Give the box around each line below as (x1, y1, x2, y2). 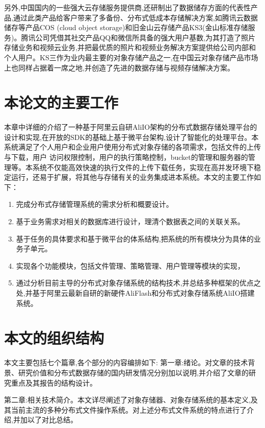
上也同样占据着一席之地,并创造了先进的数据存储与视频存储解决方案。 (4, 62, 234, 73)
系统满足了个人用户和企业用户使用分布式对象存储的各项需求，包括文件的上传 (4, 141, 261, 152)
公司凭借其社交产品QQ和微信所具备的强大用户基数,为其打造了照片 (35, 32, 256, 42)
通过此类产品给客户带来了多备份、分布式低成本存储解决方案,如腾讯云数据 (13, 12, 258, 22)
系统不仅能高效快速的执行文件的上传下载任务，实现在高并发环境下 (32, 161, 254, 172)
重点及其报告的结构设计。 (11, 377, 97, 388)
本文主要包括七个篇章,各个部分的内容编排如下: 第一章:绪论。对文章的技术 (4, 357, 248, 368)
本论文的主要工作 (4, 92, 119, 113)
